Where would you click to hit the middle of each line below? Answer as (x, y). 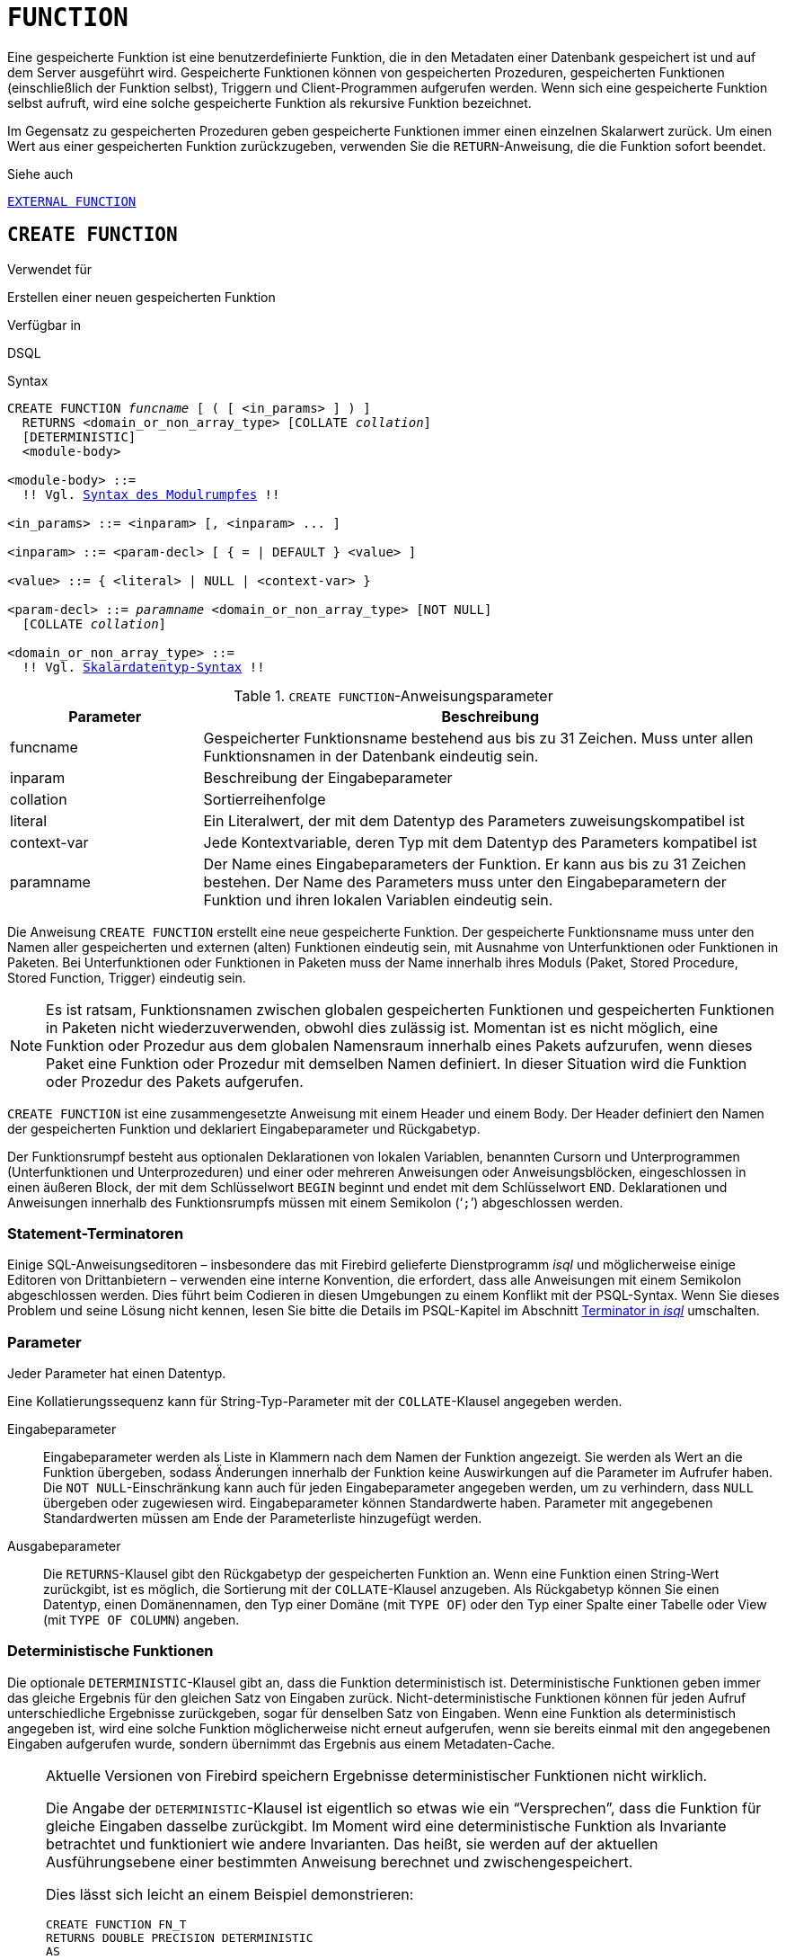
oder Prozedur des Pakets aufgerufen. (175, 1081)
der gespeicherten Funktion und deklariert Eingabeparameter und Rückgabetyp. (244, 1128)
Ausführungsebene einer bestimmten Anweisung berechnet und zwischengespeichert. (340, 1861)
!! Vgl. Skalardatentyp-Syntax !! (143, 667)
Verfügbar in (44, 325)
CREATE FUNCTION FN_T (116, 1924)
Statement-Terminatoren (96, 1233)
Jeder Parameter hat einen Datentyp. (117, 1374)
